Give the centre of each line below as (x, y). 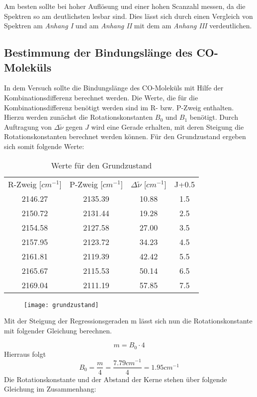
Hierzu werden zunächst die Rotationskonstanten (79, 117)
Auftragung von (28, 126)
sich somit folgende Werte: (44, 146)
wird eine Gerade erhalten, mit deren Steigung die (168, 126)
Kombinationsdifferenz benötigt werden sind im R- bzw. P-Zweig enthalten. (119, 107)
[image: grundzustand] (61, 305)
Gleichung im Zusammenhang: (50, 389)
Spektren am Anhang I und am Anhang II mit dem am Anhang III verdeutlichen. (128, 26)
